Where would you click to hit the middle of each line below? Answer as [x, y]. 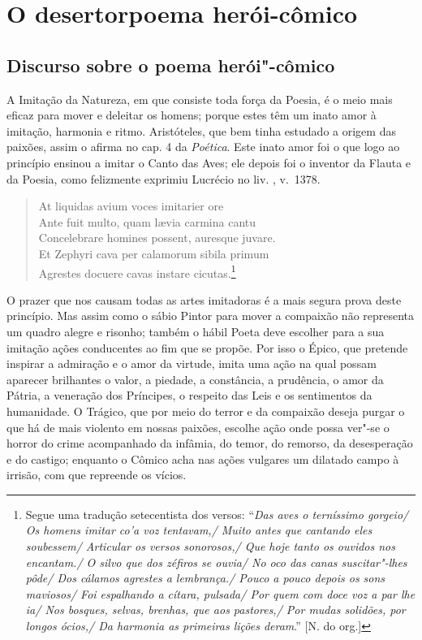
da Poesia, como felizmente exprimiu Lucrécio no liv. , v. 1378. [164, 178]
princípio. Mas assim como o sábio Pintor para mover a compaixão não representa [211, 316]
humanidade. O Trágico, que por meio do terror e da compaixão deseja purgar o [206, 411]
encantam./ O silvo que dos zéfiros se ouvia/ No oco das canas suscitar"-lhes [216, 562]
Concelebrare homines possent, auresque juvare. [157, 238]
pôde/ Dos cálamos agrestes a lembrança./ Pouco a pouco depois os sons [205, 578]
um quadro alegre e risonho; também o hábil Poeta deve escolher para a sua [196, 331]
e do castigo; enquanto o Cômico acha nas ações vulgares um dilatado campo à [203, 458]
